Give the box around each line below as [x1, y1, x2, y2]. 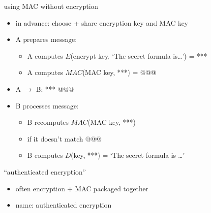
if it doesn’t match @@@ [27, 133, 102, 143]
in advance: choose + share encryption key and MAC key [15, 17, 188, 28]
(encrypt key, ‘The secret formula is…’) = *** [70, 50, 207, 61]
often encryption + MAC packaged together [15, 183, 149, 193]
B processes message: [15, 100, 79, 110]
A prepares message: [15, 34, 77, 44]
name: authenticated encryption [15, 200, 112, 210]
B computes [27, 150, 63, 160]
